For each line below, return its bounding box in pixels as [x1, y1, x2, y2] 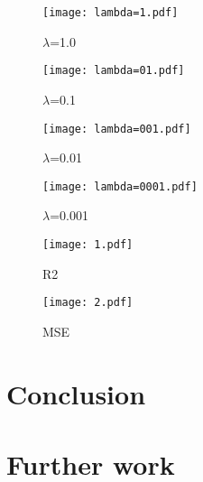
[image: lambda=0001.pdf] [42, 180, 198, 193]
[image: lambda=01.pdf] [42, 64, 185, 78]
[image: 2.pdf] [42, 296, 134, 310]
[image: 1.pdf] [42, 238, 134, 251]
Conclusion [6, 375, 146, 412]
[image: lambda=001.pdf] [42, 122, 191, 135]
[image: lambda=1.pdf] [42, 6, 179, 19]
